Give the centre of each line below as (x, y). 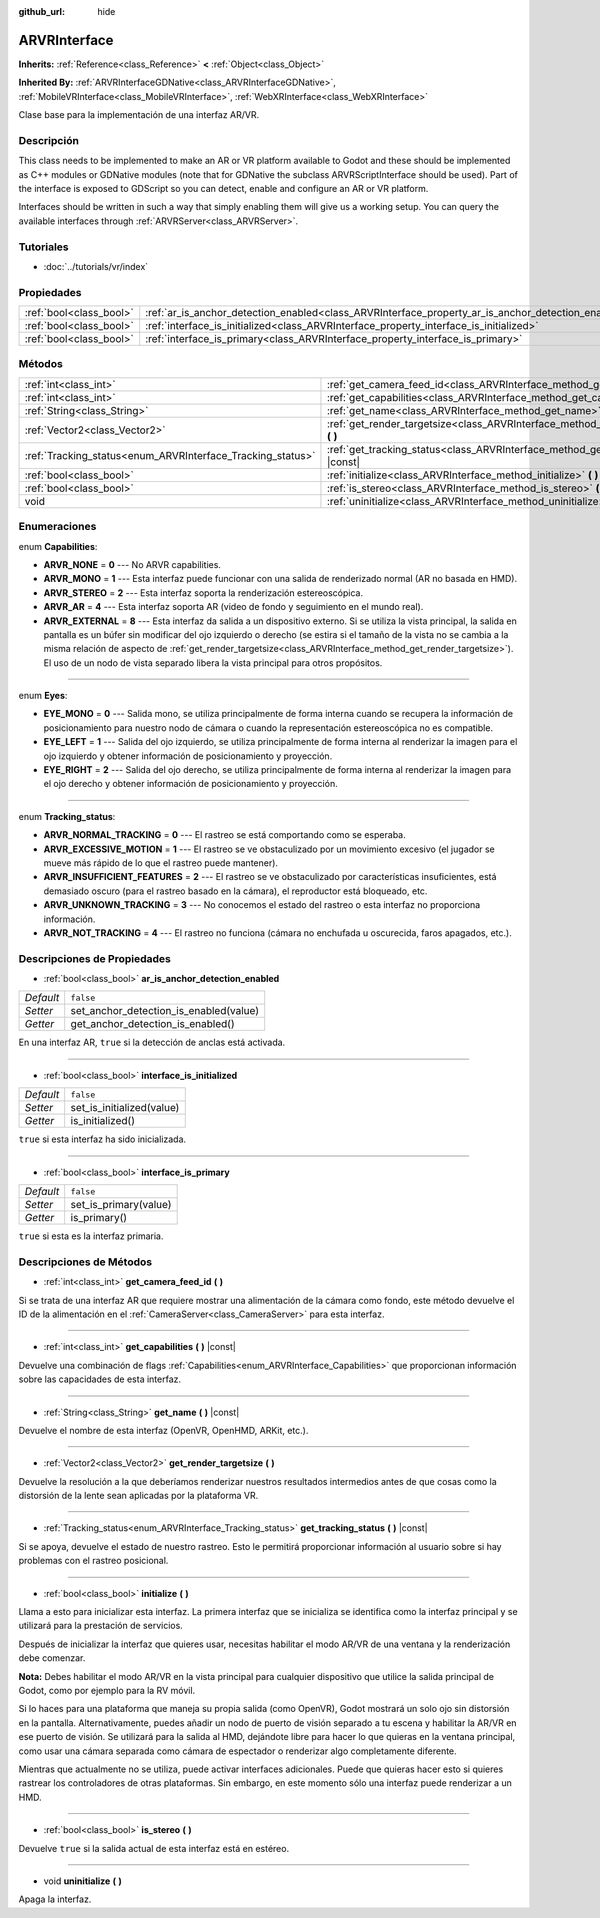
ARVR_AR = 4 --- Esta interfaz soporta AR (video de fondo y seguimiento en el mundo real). (233, 607)
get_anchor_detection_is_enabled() (152, 1024)
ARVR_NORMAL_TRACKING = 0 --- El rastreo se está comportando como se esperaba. (224, 835)
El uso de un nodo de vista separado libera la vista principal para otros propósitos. (213, 662)
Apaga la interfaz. (55, 1899)
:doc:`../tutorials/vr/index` (96, 266)
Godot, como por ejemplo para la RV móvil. (107, 1690)
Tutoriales (43, 247)
